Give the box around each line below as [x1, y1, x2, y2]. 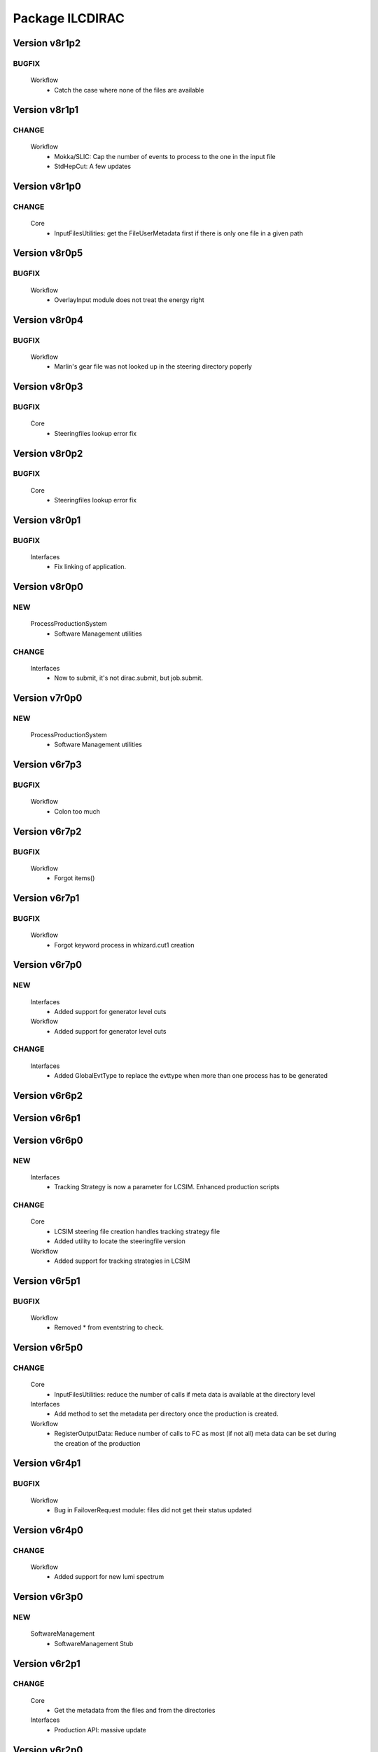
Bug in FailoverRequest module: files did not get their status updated [54, 1505, 252, 1514]
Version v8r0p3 [13, 381, 83, 392]
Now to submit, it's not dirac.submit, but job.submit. [54, 673, 203, 683]
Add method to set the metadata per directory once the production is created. [54, 1409, 279, 1418]
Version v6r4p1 [13, 1458, 81, 1470]
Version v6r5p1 [13, 1275, 80, 1287]
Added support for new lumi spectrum [54, 1573, 164, 1581]
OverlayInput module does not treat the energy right [54, 295, 204, 304]
